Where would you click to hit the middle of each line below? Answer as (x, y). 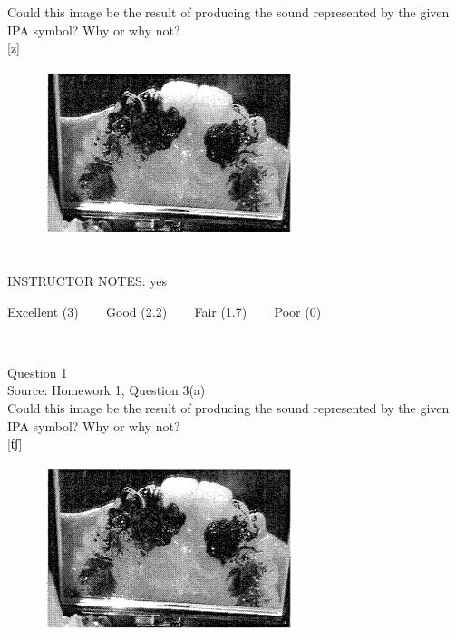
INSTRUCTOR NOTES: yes (87, 280)
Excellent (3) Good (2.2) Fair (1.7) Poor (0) (165, 311)
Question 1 (38, 372)
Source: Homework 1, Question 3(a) (107, 390)
